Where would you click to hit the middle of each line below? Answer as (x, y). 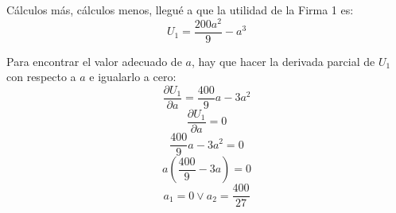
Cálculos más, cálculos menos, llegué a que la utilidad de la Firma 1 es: (180, 10)
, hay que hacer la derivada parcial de (283, 61)
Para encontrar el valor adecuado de (94, 61)
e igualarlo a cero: (133, 77)
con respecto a (41, 77)
